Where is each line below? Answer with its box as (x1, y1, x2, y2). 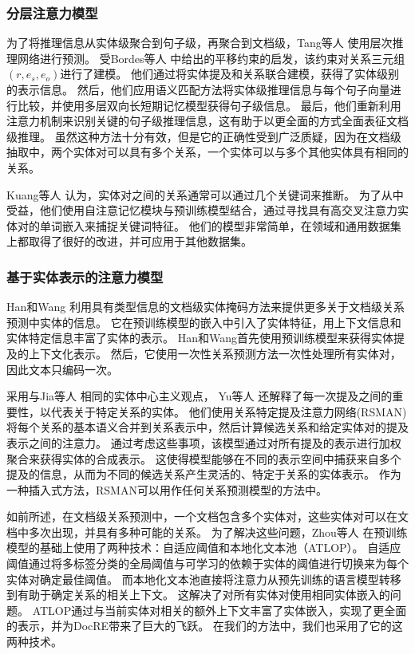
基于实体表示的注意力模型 (6, 266, 164, 286)
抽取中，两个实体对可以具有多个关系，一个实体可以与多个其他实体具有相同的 (6, 144, 409, 160)
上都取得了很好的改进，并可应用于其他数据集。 (6, 233, 252, 250)
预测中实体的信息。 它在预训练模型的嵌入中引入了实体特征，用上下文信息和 (6, 313, 401, 330)
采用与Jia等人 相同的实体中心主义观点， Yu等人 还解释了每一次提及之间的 (6, 388, 393, 404)
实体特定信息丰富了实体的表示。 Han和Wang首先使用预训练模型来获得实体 (6, 329, 393, 346)
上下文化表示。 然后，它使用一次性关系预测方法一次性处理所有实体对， (28, 345, 401, 361)
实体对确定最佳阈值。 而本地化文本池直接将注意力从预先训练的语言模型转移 (6, 570, 401, 587)
